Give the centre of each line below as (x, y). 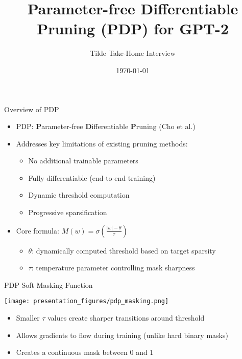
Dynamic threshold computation (79, 195)
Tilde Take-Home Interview (133, 53)
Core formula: (38, 230)
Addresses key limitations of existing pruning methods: (102, 143)
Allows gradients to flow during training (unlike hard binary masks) (122, 335)
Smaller (28, 318)
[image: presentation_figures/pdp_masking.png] (87, 301)
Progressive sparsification (68, 212)
